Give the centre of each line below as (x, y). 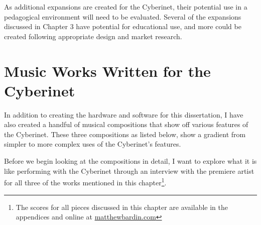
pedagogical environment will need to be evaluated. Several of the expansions (123, 16)
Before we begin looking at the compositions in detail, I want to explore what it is (130, 161)
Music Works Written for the (107, 71)
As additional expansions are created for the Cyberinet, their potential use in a (126, 7)
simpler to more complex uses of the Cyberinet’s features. (93, 144)
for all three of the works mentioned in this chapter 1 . (85, 182)
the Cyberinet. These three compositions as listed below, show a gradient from (125, 134)
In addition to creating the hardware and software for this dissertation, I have (124, 114)
